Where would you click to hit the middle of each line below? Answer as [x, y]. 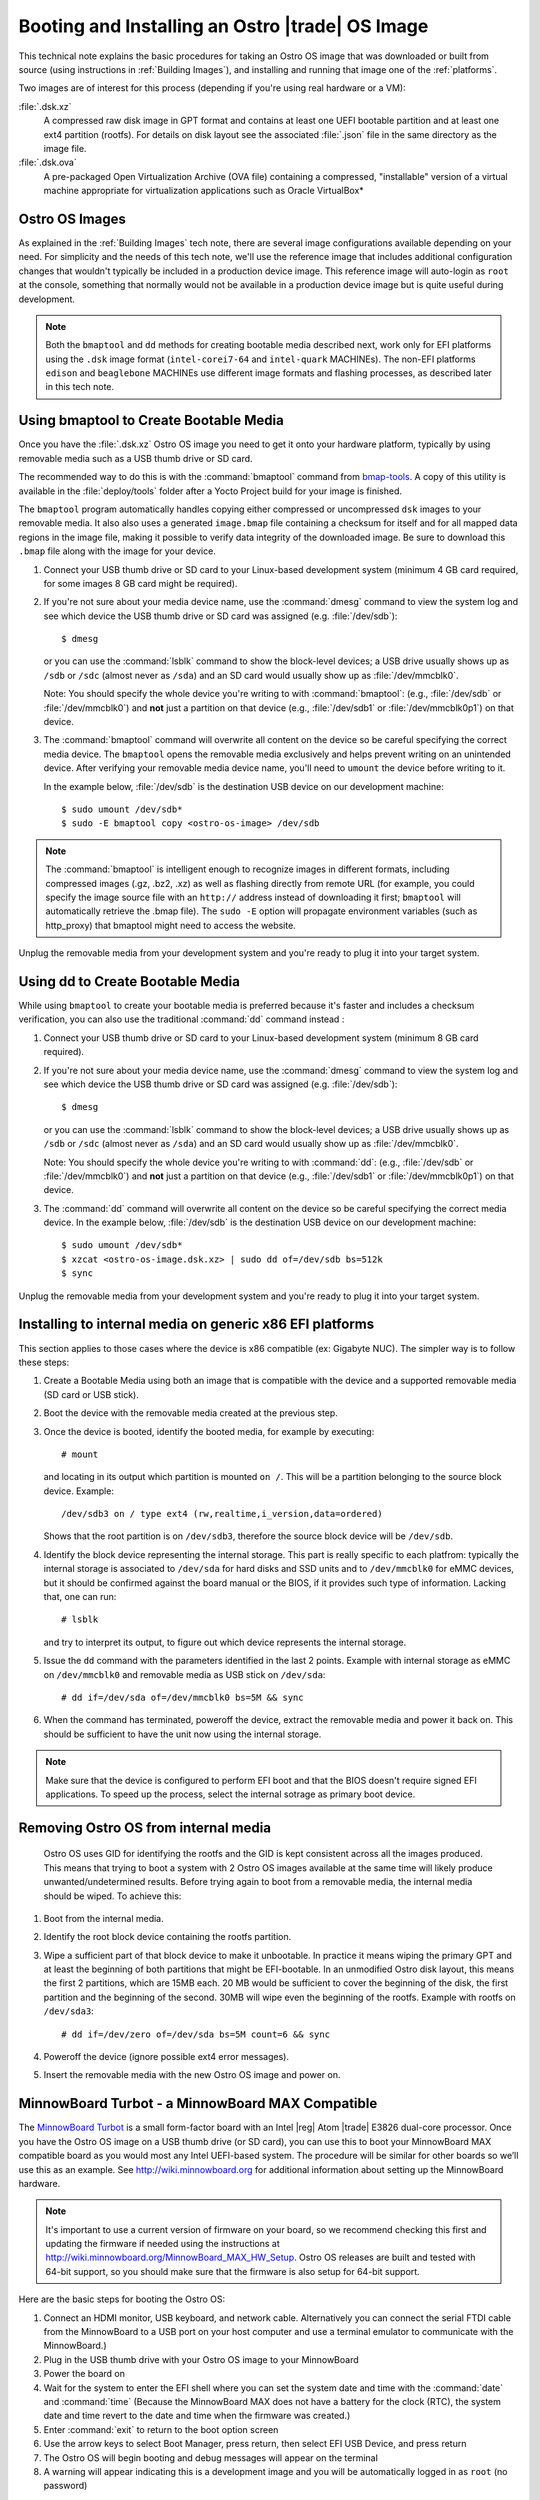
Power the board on [84, 2374]
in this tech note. [80, 387]
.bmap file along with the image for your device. [117, 551]
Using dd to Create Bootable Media [129, 981]
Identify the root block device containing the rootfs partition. [167, 1937]
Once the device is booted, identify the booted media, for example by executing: [209, 1431]
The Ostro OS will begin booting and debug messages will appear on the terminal [211, 2457]
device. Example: [79, 1491]
